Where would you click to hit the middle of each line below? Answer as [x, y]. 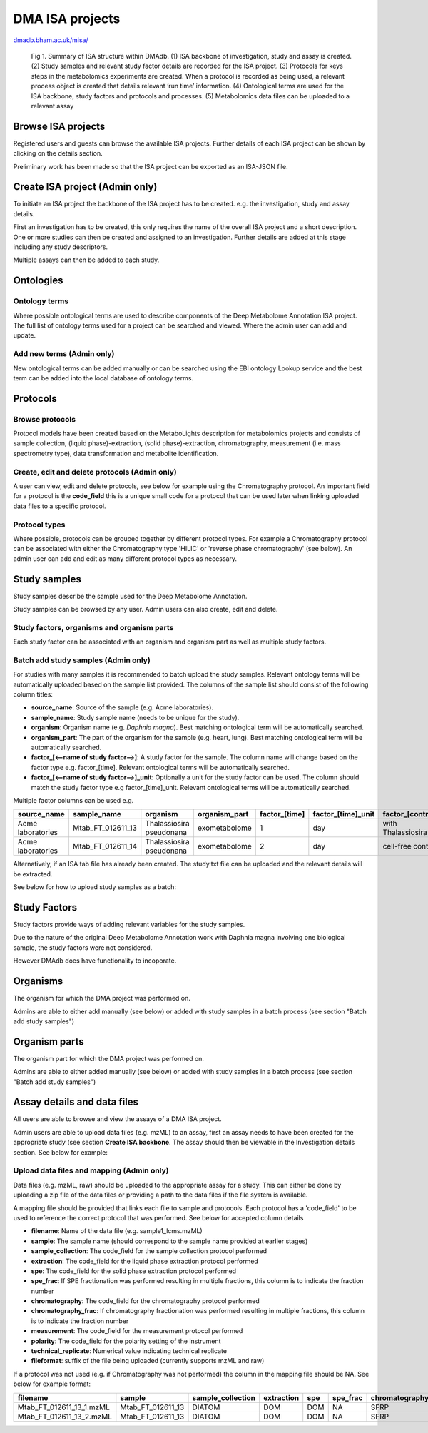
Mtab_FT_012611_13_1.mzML [64, 1407]
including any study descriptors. [61, 247]
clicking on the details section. [58, 153]
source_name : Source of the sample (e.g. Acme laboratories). [122, 707]
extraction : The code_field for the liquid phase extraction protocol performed [144, 1261]
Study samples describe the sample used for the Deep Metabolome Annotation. [130, 596]
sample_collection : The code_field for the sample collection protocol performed [149, 1251]
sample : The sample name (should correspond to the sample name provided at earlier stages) [169, 1241]
